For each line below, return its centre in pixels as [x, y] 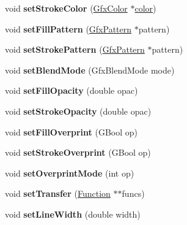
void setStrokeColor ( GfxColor [66, 8]
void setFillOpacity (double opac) [71, 90]
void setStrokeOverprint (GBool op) [78, 152]
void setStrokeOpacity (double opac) [78, 111]
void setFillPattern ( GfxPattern [68, 29]
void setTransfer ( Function [58, 193]
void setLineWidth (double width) [73, 214]
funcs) [133, 193]
